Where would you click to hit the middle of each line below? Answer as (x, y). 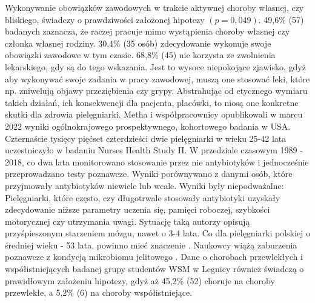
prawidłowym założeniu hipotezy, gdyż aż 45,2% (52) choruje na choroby (140, 280)
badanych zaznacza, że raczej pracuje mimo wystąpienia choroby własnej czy (148, 31)
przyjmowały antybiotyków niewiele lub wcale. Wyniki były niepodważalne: (144, 185)
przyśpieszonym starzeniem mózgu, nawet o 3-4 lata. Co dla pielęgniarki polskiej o (157, 233)
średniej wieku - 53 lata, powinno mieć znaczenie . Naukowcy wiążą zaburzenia (151, 245)
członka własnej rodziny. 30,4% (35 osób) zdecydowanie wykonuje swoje (138, 43)
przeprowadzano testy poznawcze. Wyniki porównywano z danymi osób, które (149, 174)
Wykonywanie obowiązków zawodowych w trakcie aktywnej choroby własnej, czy (154, 7)
